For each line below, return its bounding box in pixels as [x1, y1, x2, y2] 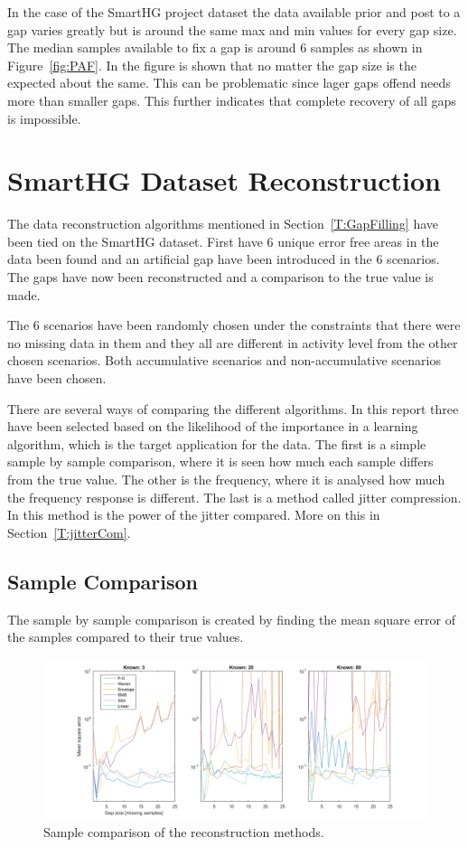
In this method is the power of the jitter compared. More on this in [7, 505, 380, 524]
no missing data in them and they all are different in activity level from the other [7, 333, 458, 352]
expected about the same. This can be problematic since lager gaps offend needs [7, 73, 451, 92]
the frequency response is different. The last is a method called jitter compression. [7, 487, 462, 506]
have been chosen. [7, 369, 107, 388]
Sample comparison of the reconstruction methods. [43, 822, 324, 841]
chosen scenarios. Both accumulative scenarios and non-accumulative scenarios [7, 351, 441, 370]
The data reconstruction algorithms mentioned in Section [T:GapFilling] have [7, 214, 439, 233]
